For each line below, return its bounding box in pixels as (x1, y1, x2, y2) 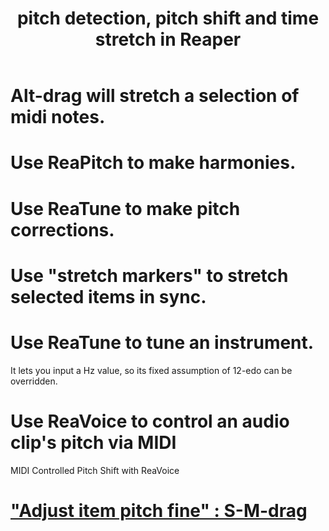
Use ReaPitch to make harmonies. (10, 152, 297, 174)
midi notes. (10, 106, 106, 129)
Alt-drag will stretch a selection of (10, 85, 300, 107)
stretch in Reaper (94, 28, 242, 51)
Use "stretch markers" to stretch (10, 264, 289, 287)
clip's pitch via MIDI (10, 431, 177, 454)
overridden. (10, 375, 58, 387)
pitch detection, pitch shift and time (16, 7, 320, 30)
